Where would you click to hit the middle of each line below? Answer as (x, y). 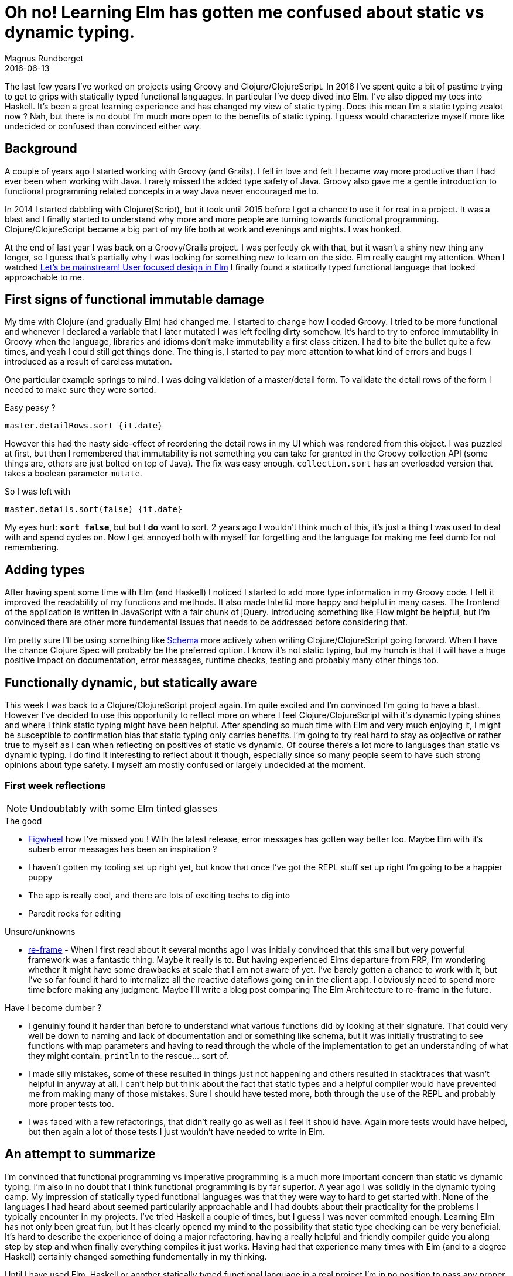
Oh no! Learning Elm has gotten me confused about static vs (244, 12)
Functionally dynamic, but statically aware (131, 682)
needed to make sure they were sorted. (81, 390)
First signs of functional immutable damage (134, 300)
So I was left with (38, 492)
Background (41, 149)
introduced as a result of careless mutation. (88, 362)
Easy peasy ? (30, 408)
